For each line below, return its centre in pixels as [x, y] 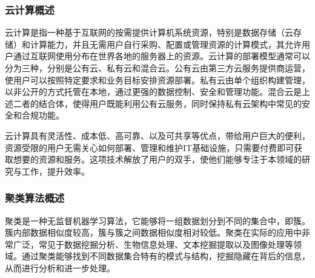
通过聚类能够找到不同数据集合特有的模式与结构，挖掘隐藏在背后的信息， [166, 256]
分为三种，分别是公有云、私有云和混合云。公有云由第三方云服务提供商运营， [157, 68]
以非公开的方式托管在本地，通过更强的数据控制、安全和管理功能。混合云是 [153, 92]
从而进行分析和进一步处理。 [60, 267]
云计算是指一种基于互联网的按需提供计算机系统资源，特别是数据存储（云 [149, 32]
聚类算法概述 [35, 198]
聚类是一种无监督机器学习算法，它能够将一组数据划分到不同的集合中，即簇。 [157, 220]
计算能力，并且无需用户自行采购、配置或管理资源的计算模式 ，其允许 [166, 44]
